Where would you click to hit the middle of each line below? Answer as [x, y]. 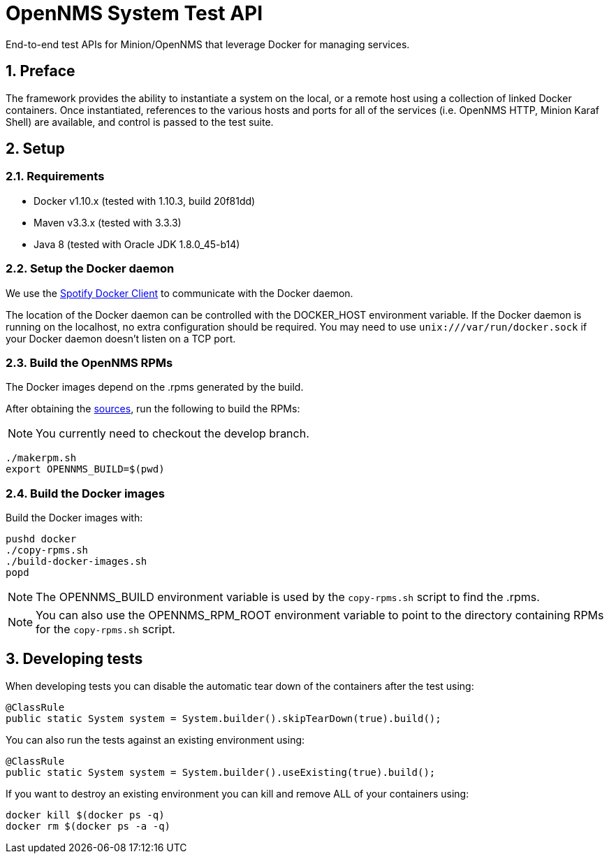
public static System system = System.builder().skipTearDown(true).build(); [223, 718]
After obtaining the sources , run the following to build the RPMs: [153, 409]
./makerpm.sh [41, 458]
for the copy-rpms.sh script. [105, 629]
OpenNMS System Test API [134, 13]
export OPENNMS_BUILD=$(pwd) [85, 469]
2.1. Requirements [55, 176]
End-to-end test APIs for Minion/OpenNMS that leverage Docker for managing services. [208, 44]
